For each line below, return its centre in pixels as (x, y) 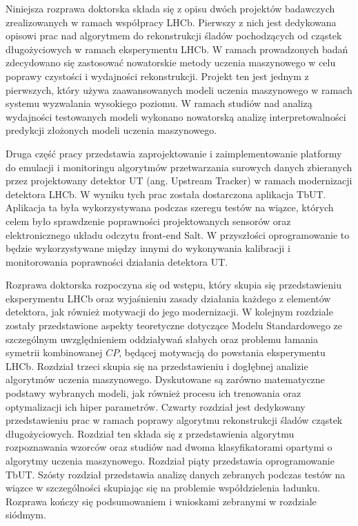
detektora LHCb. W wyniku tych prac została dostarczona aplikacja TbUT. (166, 194)
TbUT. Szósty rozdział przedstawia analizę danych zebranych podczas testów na (176, 474)
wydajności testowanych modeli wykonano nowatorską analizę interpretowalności (176, 116)
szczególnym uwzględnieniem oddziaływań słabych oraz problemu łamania (162, 339)
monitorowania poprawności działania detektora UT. (117, 261)
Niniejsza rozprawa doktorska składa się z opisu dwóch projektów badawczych (170, 8)
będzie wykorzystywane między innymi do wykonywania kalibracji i (148, 248)
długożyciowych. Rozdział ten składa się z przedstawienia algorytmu (150, 433)
